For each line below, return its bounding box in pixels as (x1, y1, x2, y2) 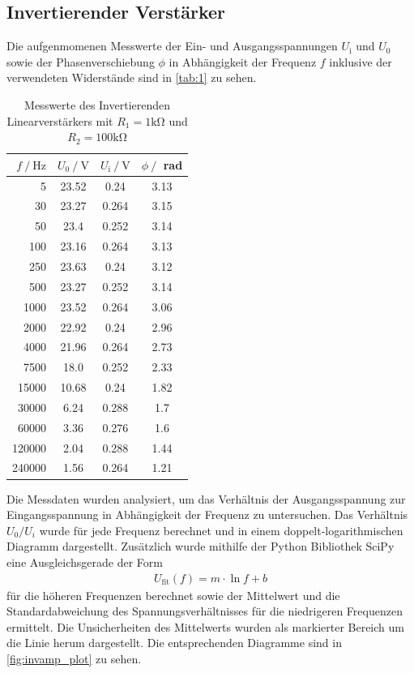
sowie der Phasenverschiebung (6, 53, 155, 70)
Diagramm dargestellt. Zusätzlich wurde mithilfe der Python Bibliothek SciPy (6, 538, 395, 555)
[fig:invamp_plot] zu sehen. (6, 649, 142, 667)
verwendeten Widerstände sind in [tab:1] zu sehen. (6, 69, 257, 86)
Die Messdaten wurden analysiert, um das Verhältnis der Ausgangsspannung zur (6, 490, 406, 507)
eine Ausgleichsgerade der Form (6, 553, 163, 570)
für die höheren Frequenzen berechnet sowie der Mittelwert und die (6, 586, 340, 603)
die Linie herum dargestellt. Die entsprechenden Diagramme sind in (6, 634, 342, 651)
